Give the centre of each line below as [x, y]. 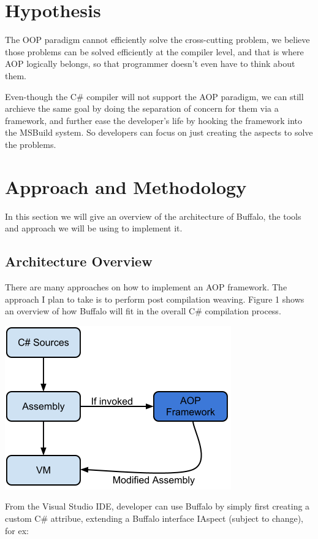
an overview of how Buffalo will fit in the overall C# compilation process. [143, 311]
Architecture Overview [79, 261]
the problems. [31, 144]
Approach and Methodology [126, 186]
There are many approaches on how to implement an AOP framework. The [146, 286]
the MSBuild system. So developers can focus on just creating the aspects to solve [159, 132]
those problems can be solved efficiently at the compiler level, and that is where [154, 51]
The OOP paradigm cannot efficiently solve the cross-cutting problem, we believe [157, 40]
